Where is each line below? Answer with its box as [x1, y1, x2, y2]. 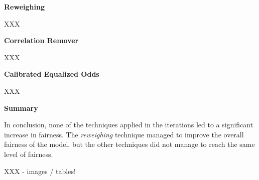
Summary [4, 102, 38, 113]
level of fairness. [4, 148, 53, 159]
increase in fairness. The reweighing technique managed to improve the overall [4, 129, 244, 139]
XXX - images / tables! [4, 165, 76, 176]
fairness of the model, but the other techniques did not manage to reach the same [4, 139, 255, 149]
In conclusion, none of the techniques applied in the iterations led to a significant [4, 119, 253, 130]
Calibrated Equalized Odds [4, 69, 99, 79]
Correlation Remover [4, 35, 79, 46]
